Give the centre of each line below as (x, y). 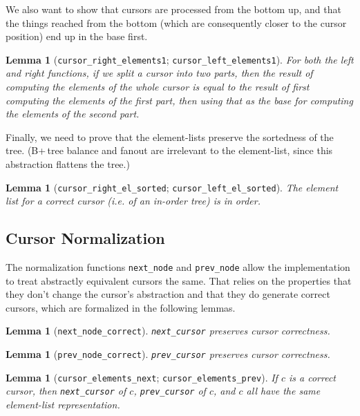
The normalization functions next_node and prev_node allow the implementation (178, 267)
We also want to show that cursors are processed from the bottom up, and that (173, 9)
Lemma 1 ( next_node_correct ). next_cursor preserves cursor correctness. (168, 331)
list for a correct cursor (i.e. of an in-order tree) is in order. (133, 201)
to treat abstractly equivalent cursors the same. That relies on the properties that (179, 280)
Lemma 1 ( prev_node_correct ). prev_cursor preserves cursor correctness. (168, 354)
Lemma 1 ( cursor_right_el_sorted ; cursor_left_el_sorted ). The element (172, 187)
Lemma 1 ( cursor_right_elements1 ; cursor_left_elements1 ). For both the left (180, 59)
